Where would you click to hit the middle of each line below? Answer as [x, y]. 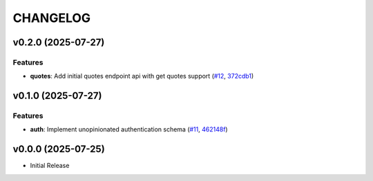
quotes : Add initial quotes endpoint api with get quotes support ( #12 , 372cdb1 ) [142, 76]
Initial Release [50, 166]
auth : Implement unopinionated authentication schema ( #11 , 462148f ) [129, 129]
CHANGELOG [52, 18]
